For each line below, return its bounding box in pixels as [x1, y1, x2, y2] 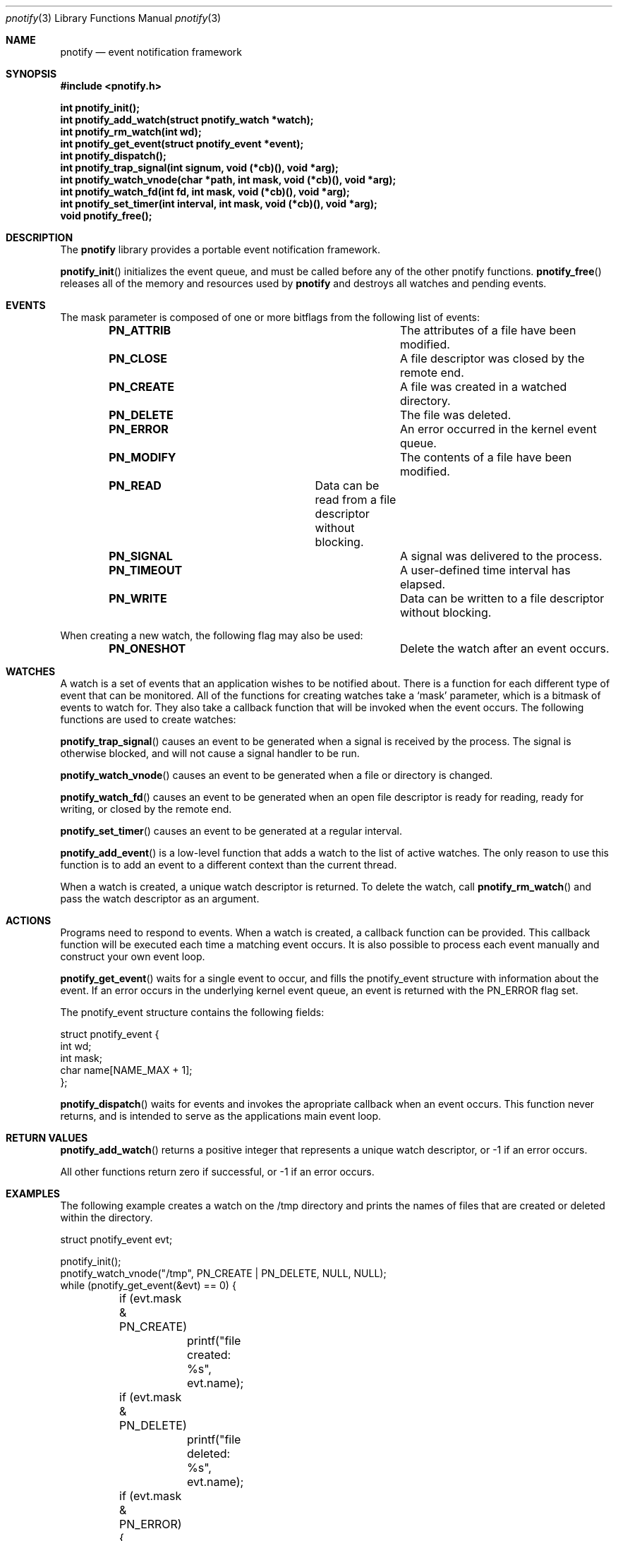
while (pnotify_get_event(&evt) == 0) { [60, 1279, 236, 1291]
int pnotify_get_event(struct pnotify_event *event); [60, 138, 304, 150]
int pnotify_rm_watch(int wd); [60, 126, 202, 138]
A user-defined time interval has [399, 563, 571, 577]
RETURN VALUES [6, 1132, 88, 1144]
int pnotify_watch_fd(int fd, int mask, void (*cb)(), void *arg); [60, 186, 350, 198]
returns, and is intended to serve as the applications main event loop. [60, 1110, 382, 1122]
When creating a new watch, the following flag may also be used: [60, 629, 363, 641]
